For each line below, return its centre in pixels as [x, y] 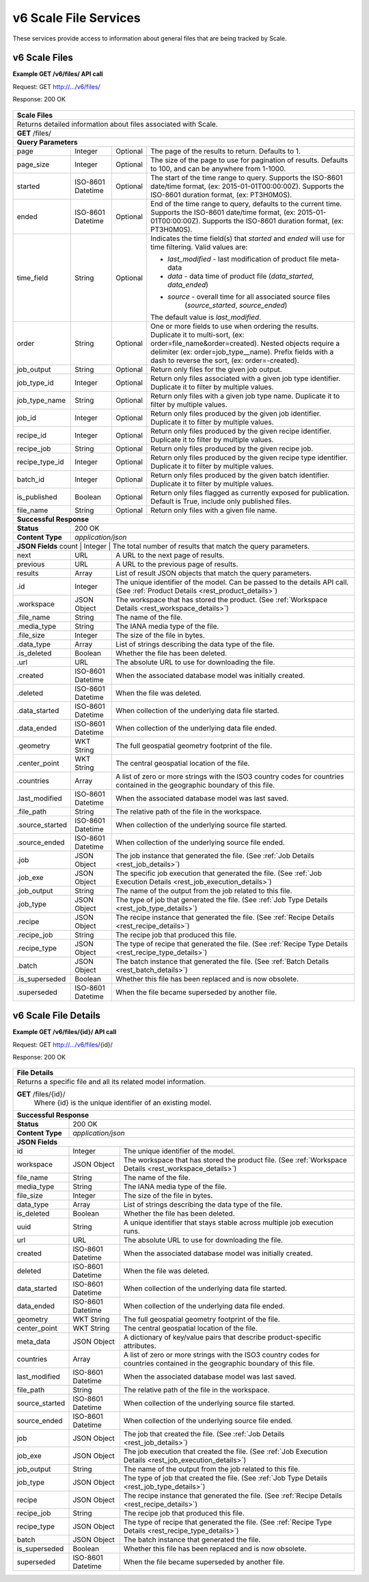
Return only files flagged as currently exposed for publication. [250, 492]
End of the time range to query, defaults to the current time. [246, 203]
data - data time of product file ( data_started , [241, 276]
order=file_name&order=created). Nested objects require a [245, 343]
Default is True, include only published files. [221, 501]
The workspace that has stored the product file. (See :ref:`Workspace [235, 1160]
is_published [37, 497]
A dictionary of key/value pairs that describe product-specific [222, 1338]
